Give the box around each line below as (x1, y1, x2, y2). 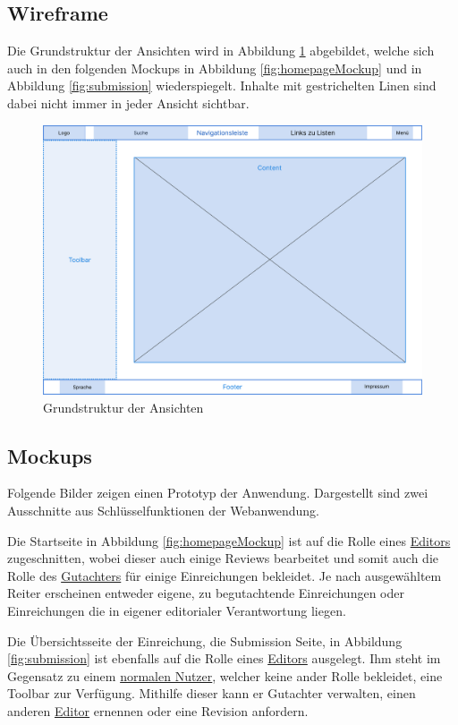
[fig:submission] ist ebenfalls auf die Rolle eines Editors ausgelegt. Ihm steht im (7, 649, 441, 668)
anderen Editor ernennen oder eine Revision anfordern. (7, 701, 309, 720)
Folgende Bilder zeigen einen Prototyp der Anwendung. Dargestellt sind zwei (7, 483, 428, 502)
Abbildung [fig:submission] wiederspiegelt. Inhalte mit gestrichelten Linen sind (7, 76, 437, 95)
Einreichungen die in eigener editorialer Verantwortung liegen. (7, 601, 346, 619)
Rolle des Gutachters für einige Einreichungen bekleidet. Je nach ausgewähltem (7, 566, 442, 584)
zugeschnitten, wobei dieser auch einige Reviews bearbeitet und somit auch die (7, 549, 438, 567)
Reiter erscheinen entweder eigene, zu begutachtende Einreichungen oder (7, 584, 404, 602)
